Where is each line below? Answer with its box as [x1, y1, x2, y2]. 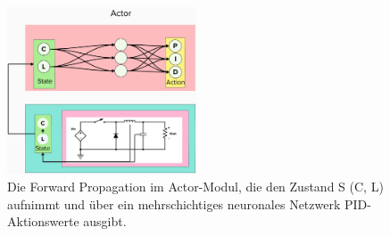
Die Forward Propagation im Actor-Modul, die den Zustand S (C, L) [7, 176, 384, 195]
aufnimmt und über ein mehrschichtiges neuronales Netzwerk [7, 194, 341, 213]
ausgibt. [83, 212, 127, 231]
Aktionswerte [7, 212, 79, 231]
